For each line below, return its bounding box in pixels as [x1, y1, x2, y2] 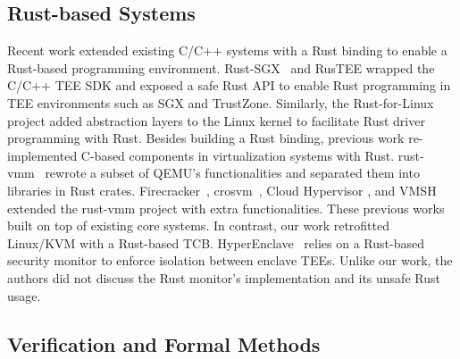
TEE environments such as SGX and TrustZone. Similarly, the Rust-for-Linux [7, 93, 434, 112]
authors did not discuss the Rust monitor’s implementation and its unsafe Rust [7, 268, 440, 287]
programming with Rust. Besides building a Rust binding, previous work [7, 129, 405, 147]
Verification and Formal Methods [7, 330, 321, 357]
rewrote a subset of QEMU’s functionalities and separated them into [45, 163, 420, 182]
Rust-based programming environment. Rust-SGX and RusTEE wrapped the [7, 58, 435, 77]
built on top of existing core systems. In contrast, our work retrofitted [7, 216, 390, 235]
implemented [7, 146, 78, 164]
